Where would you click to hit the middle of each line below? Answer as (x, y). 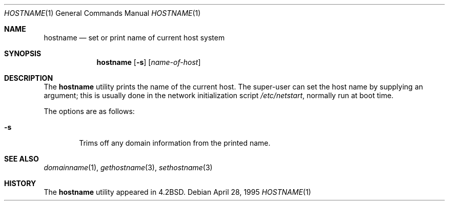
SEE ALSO (22, 159)
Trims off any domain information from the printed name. (175, 143)
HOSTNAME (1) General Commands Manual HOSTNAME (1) (103, 13)
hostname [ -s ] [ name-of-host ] (149, 62)
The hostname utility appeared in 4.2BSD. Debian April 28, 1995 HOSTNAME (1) (177, 192)
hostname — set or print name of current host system (134, 38)
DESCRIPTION (29, 78)
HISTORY (20, 183)
